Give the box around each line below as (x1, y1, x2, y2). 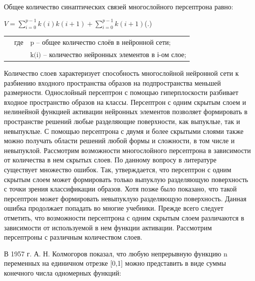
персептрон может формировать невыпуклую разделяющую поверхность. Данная (4, 193, 247, 203)
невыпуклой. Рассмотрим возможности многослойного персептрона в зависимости (4, 145, 251, 155)
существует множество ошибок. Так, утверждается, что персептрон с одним (4, 164, 231, 175)
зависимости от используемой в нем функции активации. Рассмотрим (4, 222, 212, 232)
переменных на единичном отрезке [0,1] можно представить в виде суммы (4, 258, 226, 268)
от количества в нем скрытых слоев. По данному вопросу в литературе (4, 155, 217, 165)
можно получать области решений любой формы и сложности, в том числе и (4, 135, 235, 146)
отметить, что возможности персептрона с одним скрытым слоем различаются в (4, 212, 244, 222)
